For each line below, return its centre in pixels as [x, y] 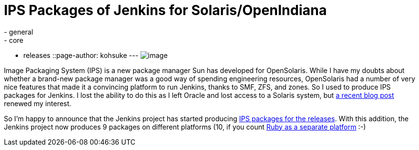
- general [19, 32]
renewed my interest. [38, 103]
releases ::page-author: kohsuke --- [81, 55]
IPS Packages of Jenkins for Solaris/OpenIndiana [166, 10]
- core [14, 40]
